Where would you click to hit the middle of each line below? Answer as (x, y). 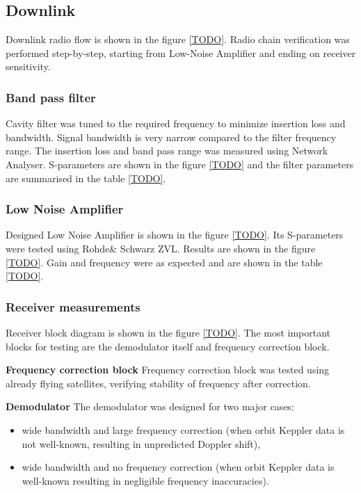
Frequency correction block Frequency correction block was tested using (168, 370)
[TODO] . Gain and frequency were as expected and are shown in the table (164, 262)
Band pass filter (51, 97)
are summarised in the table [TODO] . (86, 178)
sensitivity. (28, 66)
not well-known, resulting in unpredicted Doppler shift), (141, 443)
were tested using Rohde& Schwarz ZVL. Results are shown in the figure (161, 248)
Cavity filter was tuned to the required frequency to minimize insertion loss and (176, 123)
